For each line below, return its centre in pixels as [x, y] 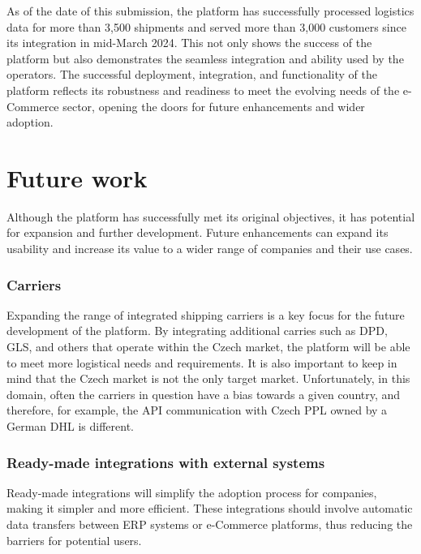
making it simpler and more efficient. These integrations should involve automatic [210, 508]
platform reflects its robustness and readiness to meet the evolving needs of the [203, 90]
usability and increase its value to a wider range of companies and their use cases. [210, 249]
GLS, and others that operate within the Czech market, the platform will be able [208, 347]
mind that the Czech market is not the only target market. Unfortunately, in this [208, 378]
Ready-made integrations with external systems [166, 462]
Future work [77, 177]
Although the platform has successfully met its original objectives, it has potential [211, 216]
